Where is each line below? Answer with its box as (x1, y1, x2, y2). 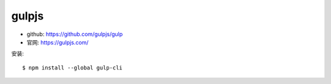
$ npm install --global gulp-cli (22, 64, 123, 71)
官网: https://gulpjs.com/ (26, 38, 89, 46)
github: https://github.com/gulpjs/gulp (26, 30, 123, 38)
